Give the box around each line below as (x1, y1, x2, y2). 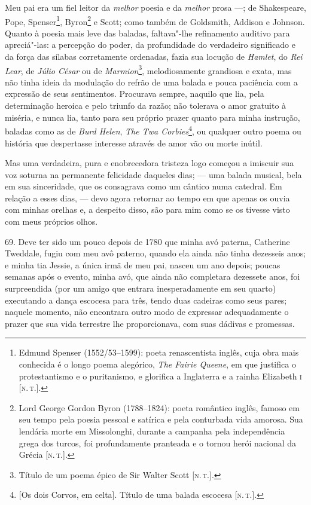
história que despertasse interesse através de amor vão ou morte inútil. (5, 136, 263, 149)
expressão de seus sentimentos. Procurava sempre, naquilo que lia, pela (5, 87, 264, 100)
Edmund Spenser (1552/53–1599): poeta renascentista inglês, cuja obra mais (19, 346, 299, 359)
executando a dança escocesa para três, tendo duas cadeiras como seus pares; (5, 293, 287, 306)
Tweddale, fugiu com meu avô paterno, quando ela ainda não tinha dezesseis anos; (5, 247, 306, 259)
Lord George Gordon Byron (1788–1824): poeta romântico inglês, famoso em (19, 401, 300, 414)
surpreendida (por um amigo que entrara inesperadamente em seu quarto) (5, 282, 276, 295)
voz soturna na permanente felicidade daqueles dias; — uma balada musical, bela (5, 168, 302, 180)
